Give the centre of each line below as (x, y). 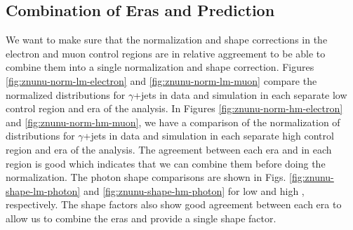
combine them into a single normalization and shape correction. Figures (160, 67)
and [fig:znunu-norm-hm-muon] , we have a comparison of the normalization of (173, 122)
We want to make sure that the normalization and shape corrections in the (167, 40)
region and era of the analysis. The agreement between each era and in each (169, 149)
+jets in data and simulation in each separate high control (208, 136)
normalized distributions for (66, 94)
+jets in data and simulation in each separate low (240, 94)
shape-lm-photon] (43, 190)
